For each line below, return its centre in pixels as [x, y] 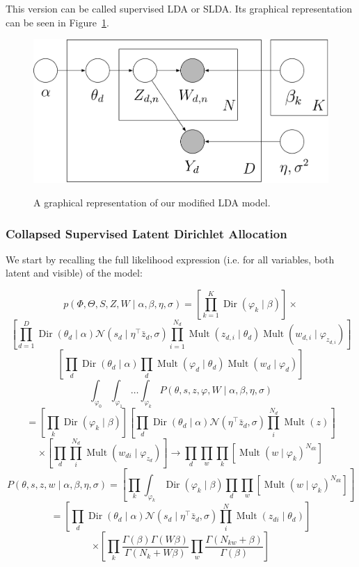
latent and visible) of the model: [74, 273]
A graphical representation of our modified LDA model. [152, 202]
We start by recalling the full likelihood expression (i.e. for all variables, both [170, 259]
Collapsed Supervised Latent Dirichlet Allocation [146, 233]
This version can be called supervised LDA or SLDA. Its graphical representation [179, 8]
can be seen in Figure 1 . [57, 22]
